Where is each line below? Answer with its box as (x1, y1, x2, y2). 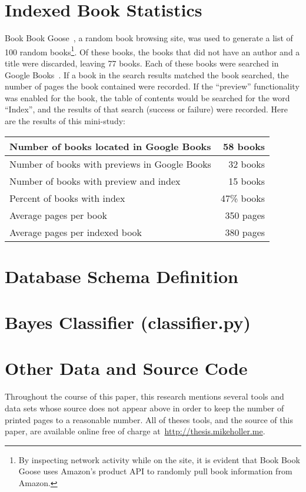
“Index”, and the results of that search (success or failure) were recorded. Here (5, 103, 288, 115)
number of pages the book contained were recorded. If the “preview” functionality (5, 80, 300, 92)
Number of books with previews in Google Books (9, 157, 211, 171)
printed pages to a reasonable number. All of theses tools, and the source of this (5, 413, 293, 425)
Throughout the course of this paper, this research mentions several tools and (5, 390, 284, 403)
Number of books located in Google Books (9, 139, 211, 153)
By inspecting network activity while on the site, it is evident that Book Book (18, 453, 300, 466)
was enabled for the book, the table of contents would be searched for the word (5, 91, 290, 104)
